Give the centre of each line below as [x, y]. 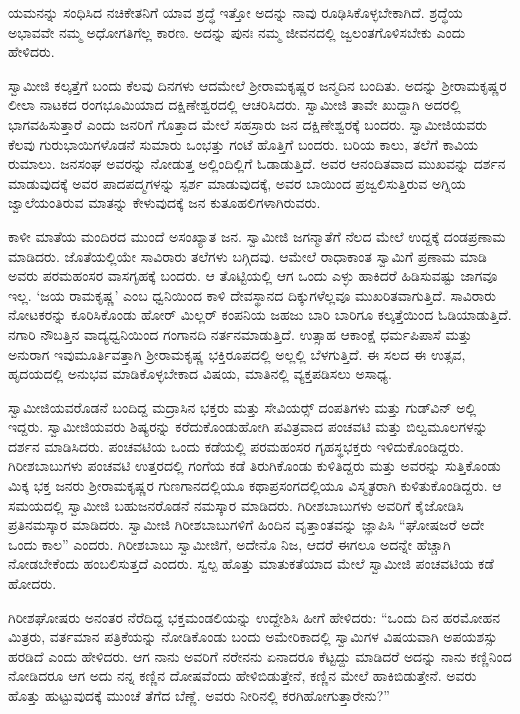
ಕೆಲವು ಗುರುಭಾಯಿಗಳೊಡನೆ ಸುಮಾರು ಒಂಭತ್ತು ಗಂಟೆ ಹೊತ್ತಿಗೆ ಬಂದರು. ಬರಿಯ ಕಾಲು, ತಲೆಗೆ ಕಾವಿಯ [243, 143]
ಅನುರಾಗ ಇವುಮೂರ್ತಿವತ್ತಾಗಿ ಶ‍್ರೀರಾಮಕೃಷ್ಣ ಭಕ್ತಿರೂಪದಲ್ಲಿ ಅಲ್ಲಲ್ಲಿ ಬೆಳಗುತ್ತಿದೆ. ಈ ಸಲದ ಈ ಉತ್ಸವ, [237, 353]
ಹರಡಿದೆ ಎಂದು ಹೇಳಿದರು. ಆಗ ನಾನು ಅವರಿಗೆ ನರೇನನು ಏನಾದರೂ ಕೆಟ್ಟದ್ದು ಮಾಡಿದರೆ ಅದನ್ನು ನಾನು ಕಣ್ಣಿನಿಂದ [260, 655]
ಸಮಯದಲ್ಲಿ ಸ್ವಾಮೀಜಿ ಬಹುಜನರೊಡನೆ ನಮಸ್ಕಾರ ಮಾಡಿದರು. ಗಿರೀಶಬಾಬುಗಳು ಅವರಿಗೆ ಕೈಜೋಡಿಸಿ [236, 504]
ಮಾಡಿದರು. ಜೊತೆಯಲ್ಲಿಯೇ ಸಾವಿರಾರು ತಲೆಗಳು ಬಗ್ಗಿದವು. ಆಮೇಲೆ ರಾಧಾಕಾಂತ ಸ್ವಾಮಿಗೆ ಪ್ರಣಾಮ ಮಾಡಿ [247, 255]
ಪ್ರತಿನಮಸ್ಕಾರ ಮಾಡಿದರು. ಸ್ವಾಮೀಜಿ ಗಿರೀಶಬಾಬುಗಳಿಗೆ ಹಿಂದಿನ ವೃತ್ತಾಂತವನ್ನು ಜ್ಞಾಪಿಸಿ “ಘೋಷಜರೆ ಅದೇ [246, 524]
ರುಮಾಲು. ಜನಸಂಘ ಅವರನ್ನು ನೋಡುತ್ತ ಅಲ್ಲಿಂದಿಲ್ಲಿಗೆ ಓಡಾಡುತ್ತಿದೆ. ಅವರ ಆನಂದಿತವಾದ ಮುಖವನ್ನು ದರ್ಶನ [257, 163]
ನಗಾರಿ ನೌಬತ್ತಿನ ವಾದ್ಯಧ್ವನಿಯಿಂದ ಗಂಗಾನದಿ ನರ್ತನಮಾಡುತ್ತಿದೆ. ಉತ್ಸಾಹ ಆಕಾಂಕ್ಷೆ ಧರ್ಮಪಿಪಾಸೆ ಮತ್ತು [240, 333]
